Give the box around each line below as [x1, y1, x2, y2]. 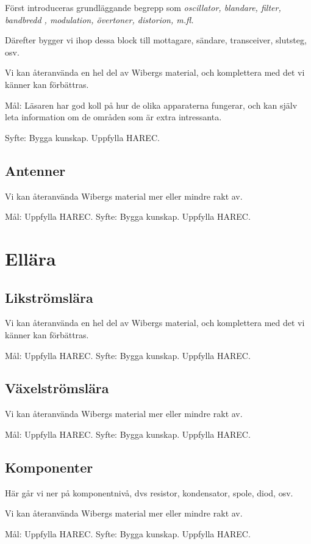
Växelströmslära [5, 379, 109, 397]
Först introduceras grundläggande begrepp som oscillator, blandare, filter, [5, 1, 281, 13]
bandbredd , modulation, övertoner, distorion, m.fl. [5, 13, 194, 26]
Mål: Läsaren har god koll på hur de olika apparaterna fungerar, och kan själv [5, 98, 298, 111]
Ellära [5, 245, 56, 270]
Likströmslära [5, 288, 93, 306]
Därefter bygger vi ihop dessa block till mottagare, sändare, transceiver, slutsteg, [5, 34, 307, 46]
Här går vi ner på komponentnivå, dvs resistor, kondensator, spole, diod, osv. [5, 486, 293, 499]
